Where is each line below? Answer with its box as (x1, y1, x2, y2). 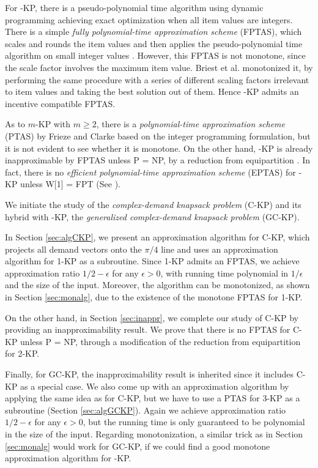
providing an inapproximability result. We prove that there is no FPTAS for (5, 323, 290, 336)
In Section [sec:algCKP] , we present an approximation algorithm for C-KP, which (5, 231, 310, 243)
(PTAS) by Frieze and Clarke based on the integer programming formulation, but (5, 129, 311, 142)
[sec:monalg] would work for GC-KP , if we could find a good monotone (5, 439, 270, 452)
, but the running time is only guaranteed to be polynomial (83, 415, 305, 428)
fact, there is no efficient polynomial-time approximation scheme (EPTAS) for (5, 165, 296, 178)
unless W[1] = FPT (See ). (20, 177, 120, 190)
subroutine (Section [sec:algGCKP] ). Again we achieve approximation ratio (5, 403, 286, 416)
